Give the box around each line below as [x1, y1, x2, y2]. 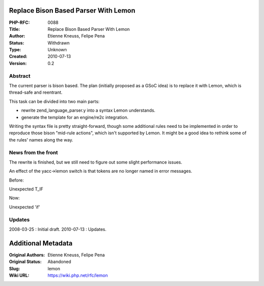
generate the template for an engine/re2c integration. [21, 114, 129, 120]
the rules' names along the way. [9, 137, 73, 143]
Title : [9, 26, 21, 32]
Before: [9, 177, 24, 183]
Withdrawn [47, 40, 70, 46]
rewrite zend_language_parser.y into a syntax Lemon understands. [21, 107, 156, 113]
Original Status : [9, 259, 42, 265]
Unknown [47, 47, 67, 53]
